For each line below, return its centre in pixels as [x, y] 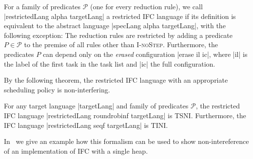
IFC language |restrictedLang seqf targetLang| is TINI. [86, 125]
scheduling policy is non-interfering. [57, 89]
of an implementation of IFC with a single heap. [76, 150]
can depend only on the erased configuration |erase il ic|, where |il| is [145, 54]
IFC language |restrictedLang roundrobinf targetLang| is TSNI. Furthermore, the [125, 115]
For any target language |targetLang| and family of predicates [96, 106]
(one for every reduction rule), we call [146, 6]
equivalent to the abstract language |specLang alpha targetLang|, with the [115, 26]
